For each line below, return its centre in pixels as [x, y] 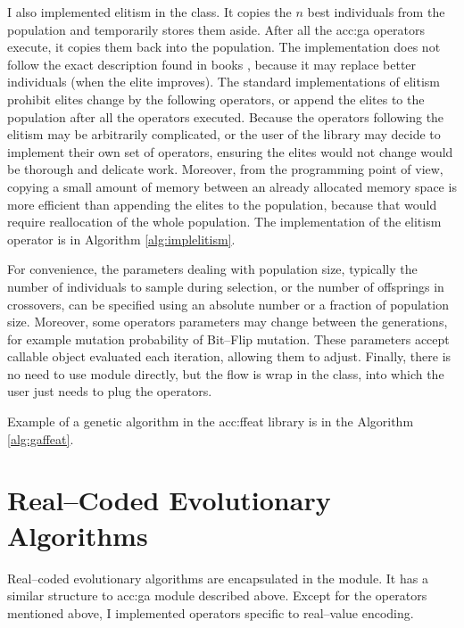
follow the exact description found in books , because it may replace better [212, 64]
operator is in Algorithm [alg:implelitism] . [121, 239]
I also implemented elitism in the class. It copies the [149, 12]
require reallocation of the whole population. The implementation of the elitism [224, 222]
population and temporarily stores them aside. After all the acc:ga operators [216, 29]
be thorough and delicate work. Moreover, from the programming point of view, [225, 169]
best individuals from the [376, 12]
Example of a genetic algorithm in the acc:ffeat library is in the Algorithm [211, 421]
